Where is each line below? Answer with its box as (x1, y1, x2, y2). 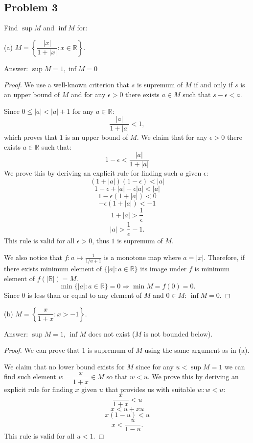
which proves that (4, 132, 58, 142)
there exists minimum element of (4, 263, 102, 274)
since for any (136, 362, 174, 372)
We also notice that (4, 252, 63, 262)
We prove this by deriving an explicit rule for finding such (4, 168, 178, 178)
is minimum (194, 263, 230, 274)
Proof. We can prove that (4, 345, 80, 355)
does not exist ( (88, 328, 135, 339)
